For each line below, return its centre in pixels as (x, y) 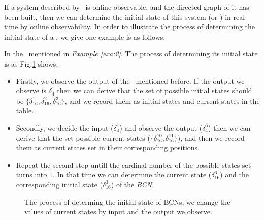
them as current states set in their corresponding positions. (108, 148)
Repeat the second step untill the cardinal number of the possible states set (134, 164)
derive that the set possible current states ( (83, 137)
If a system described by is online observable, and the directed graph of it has (127, 7)
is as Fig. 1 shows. (31, 63)
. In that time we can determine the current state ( (132, 175)
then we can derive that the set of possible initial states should (155, 91)
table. (25, 111)
